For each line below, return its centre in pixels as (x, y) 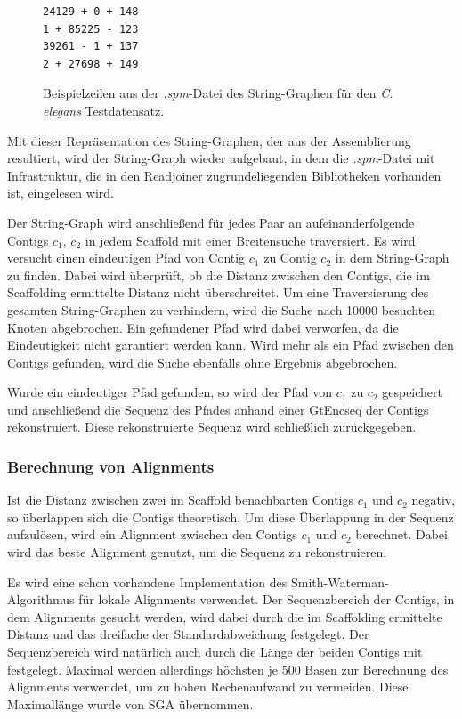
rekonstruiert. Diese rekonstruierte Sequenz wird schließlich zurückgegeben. (212, 427)
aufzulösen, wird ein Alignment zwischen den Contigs (152, 534)
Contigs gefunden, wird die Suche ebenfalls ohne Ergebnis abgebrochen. (203, 362)
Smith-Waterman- (340, 582)
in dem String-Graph (392, 258)
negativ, (434, 500)
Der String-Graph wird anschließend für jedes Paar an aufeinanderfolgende (211, 222)
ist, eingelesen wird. (61, 193)
